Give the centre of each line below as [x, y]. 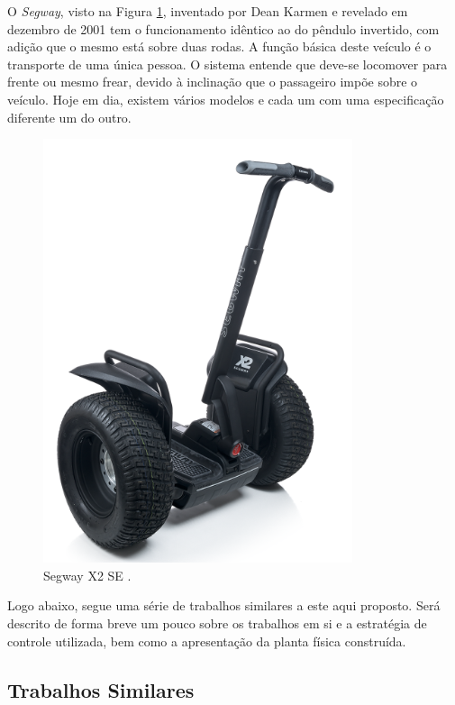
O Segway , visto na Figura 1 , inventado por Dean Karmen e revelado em [208, 11]
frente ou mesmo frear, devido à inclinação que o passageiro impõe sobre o [213, 82]
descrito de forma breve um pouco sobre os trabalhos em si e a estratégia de [217, 623]
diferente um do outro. [69, 117]
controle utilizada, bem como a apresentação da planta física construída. [207, 641]
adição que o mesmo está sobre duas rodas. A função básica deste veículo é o [219, 46]
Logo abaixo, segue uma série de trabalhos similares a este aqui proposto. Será [224, 605]
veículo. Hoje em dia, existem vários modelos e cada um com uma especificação [226, 99]
